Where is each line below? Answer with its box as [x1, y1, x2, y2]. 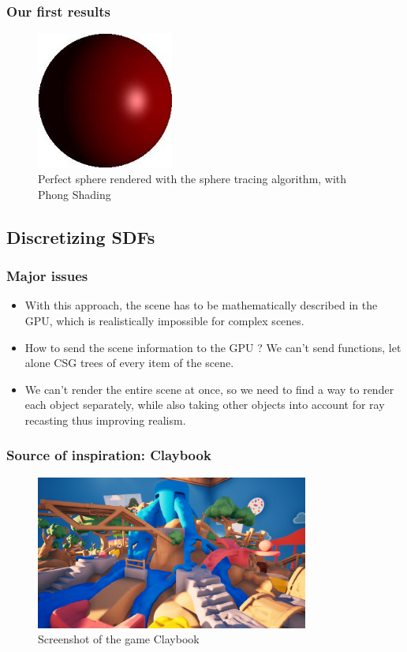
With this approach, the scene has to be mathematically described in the [24, 297, 378, 313]
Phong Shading [38, 185, 111, 202]
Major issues [6, 266, 88, 286]
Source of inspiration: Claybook [6, 445, 211, 465]
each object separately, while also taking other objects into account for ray [24, 396, 385, 413]
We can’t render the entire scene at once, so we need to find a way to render [24, 380, 394, 397]
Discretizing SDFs [6, 224, 155, 249]
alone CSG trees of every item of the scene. [24, 354, 234, 371]
